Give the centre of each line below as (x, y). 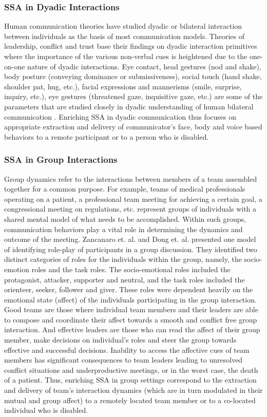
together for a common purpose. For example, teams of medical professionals (125, 189)
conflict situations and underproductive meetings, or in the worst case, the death (131, 369)
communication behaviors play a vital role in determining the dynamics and (123, 229)
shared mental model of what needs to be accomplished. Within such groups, (125, 219)
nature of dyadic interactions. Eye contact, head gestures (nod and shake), (144, 66)
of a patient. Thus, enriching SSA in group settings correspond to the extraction (130, 380)
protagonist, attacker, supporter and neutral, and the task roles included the (125, 279)
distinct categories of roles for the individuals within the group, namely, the (123, 259)
